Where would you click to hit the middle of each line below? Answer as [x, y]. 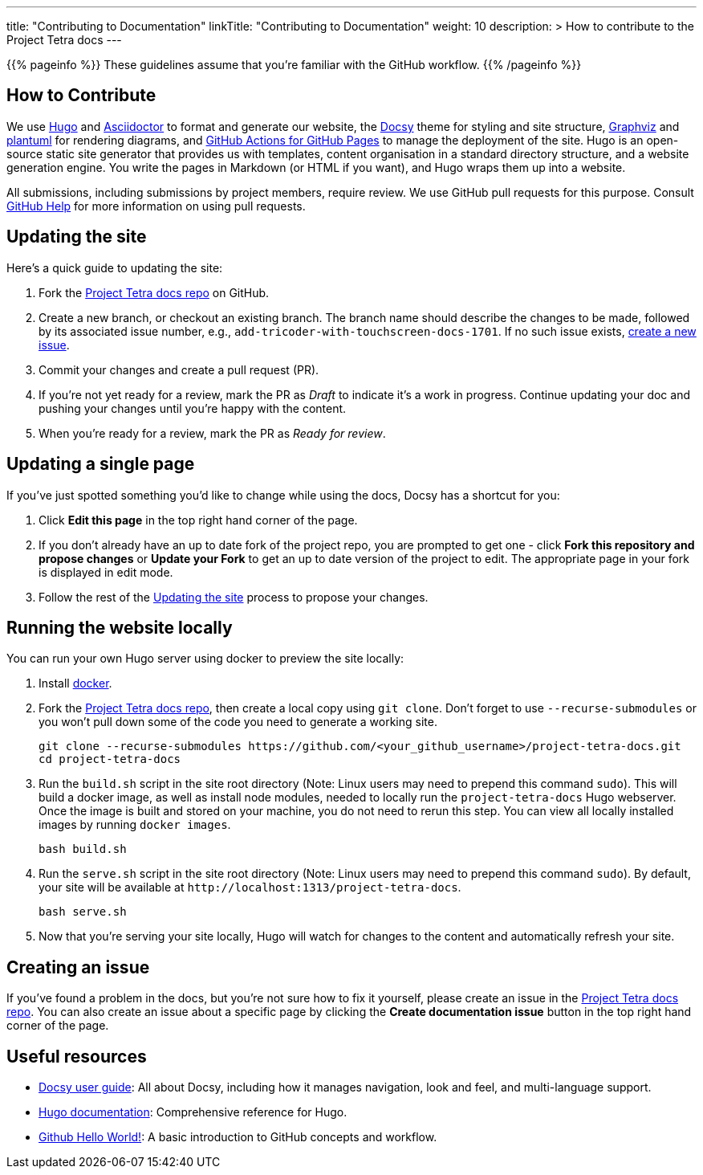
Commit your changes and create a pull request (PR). [179, 369]
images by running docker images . [135, 825]
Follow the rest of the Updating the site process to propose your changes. [234, 597]
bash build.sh [83, 849]
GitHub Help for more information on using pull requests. [156, 206]
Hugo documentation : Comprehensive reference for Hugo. [193, 1112]
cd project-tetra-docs [110, 759]
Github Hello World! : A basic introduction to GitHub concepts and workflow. [238, 1137]
